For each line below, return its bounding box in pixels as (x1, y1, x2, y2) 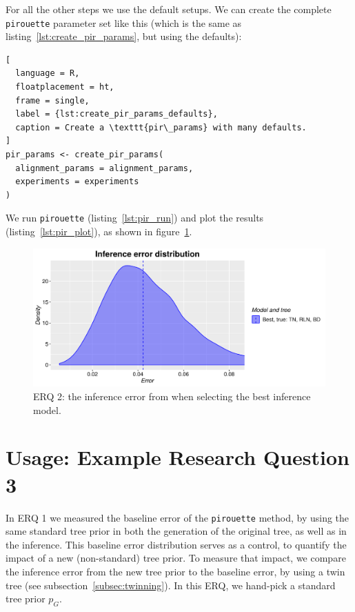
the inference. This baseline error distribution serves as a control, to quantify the (6, 537, 347, 551)
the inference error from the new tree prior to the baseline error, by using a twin (6, 564, 345, 578)
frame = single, (15, 95, 90, 106)
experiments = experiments (15, 177, 139, 187)
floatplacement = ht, (15, 82, 114, 92)
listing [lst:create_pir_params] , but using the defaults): (6, 29, 242, 43)
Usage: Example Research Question (6, 443, 349, 471)
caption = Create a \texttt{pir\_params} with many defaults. (15, 122, 307, 132)
